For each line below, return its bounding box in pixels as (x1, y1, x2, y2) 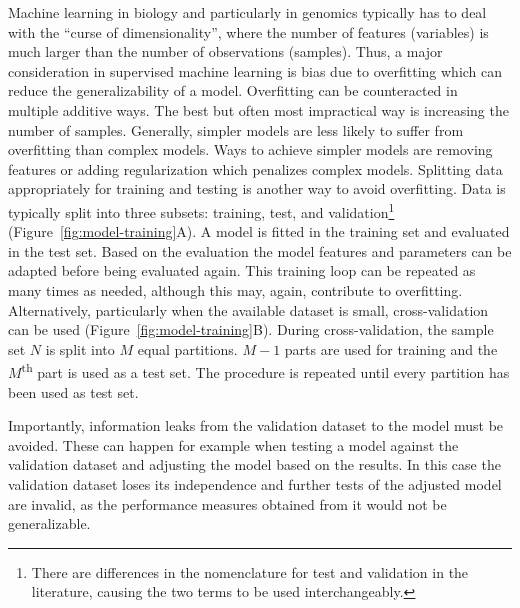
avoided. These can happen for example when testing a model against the (8, 434, 459, 455)
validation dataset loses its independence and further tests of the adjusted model (8, 473, 502, 494)
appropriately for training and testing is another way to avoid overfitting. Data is (8, 178, 506, 199)
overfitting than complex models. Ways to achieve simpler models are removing (8, 139, 493, 160)
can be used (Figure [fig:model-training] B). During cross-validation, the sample (8, 319, 494, 340)
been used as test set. (8, 381, 139, 402)
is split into (45, 338, 115, 359)
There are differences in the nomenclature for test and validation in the (31, 561, 469, 582)
